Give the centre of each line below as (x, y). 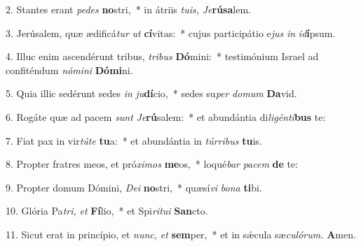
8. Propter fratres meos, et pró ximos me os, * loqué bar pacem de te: (152, 164)
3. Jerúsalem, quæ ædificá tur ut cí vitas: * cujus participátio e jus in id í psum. (171, 32)
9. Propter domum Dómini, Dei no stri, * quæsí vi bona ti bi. (134, 187)
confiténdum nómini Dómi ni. (69, 70)
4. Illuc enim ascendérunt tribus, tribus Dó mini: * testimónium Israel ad (162, 56)
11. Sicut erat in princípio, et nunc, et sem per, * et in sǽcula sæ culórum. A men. (181, 234)
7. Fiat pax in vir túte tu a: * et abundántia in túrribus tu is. (134, 140)
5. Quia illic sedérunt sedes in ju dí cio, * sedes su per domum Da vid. (151, 93)
